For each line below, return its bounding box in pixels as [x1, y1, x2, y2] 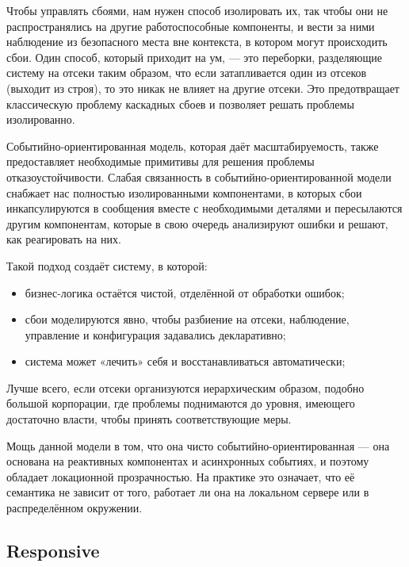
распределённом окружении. [6, 500, 143, 516]
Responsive [6, 538, 100, 563]
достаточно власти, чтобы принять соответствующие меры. [6, 411, 292, 427]
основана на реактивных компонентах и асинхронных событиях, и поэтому [6, 453, 369, 469]
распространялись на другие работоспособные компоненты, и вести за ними [6, 17, 375, 34]
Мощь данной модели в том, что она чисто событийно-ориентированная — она [6, 437, 390, 454]
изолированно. [6, 111, 75, 128]
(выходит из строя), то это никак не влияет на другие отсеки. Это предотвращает [6, 79, 399, 96]
